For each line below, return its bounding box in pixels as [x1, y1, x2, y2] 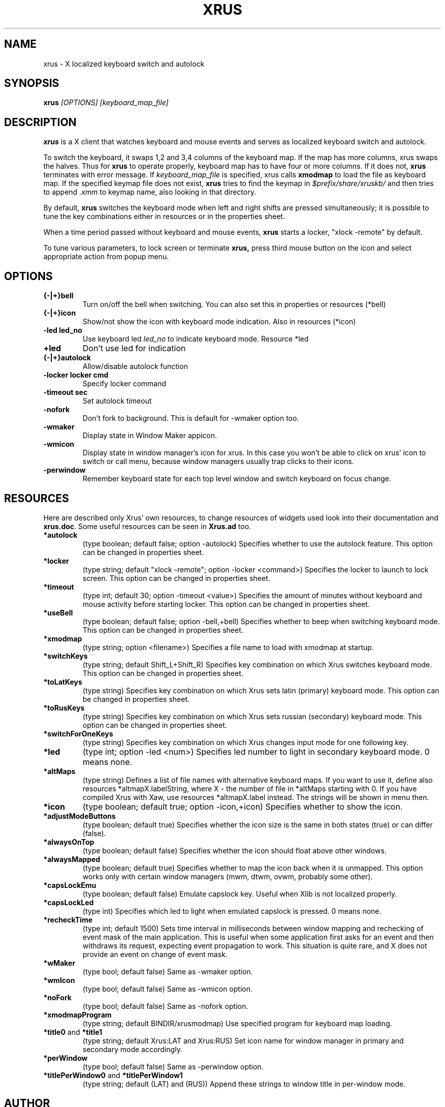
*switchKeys [43, 651, 88, 660]
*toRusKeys [43, 703, 85, 712]
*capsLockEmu [43, 880, 97, 889]
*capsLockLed [43, 898, 94, 907]
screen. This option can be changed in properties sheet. [82, 573, 270, 582]
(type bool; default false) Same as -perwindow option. [82, 1062, 264, 1071]
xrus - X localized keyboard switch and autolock [43, 59, 205, 68]
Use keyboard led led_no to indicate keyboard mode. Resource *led [82, 334, 309, 344]
